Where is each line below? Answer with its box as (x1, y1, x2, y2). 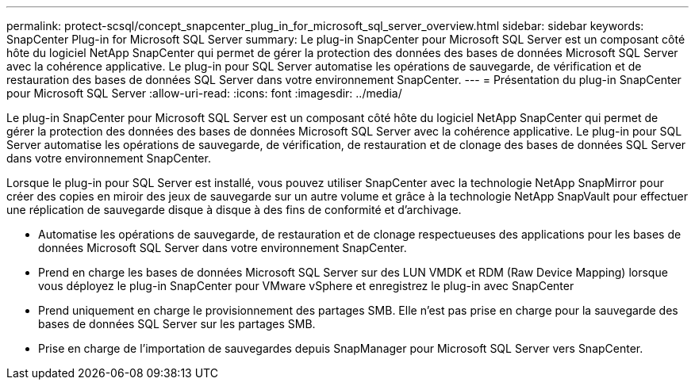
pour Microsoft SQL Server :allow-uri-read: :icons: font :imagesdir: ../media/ (6, 86, 402, 100)
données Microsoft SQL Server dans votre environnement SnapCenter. (38, 241, 407, 254)
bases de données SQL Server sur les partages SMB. (38, 317, 316, 331)
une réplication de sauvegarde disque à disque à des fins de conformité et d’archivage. (6, 203, 462, 216)
